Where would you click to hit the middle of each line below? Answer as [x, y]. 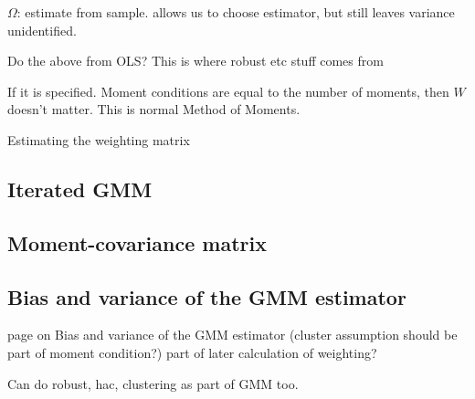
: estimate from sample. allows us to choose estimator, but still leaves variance [236, 12]
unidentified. [42, 30]
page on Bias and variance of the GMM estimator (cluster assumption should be [232, 335]
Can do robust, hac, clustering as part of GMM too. [153, 383]
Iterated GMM [80, 189]
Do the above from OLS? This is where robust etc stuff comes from [195, 61]
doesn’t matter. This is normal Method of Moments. [154, 109]
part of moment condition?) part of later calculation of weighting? [192, 352]
